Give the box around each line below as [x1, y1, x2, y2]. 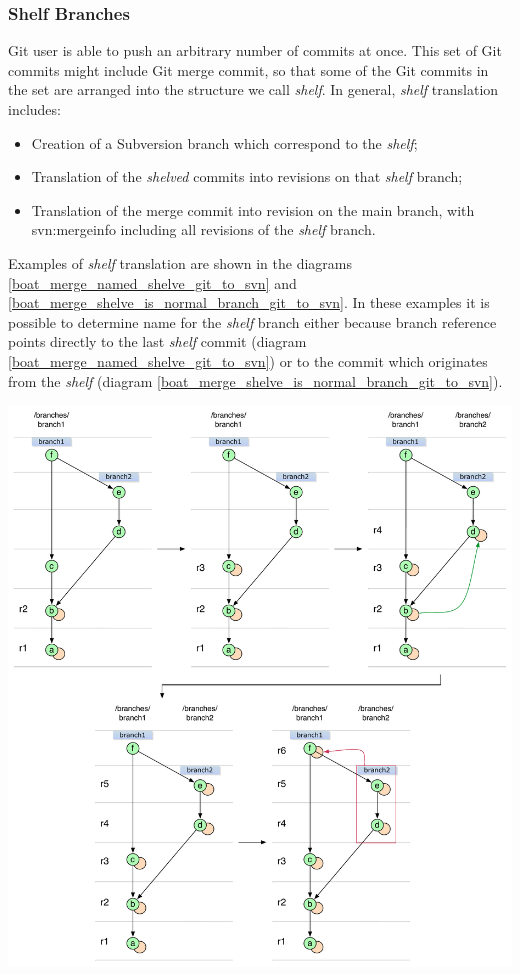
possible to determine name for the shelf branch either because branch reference [8, 311, 497, 332]
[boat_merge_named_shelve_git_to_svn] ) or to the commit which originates [8, 350, 488, 371]
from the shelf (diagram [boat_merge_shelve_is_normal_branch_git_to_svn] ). [8, 370, 503, 391]
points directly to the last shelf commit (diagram [8, 331, 307, 352]
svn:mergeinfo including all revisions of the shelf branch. [31, 219, 376, 240]
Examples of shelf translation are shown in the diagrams [8, 252, 352, 273]
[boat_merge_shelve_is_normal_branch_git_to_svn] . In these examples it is [8, 292, 490, 313]
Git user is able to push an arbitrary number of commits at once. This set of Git [8, 40, 502, 61]
